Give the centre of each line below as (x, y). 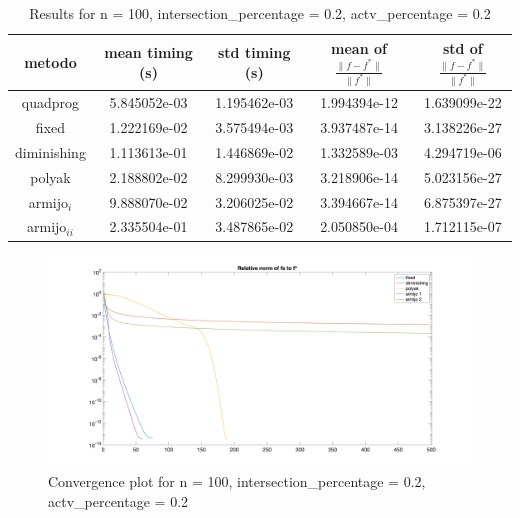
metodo (50, 61)
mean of (359, 47)
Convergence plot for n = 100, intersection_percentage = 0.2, (237, 481)
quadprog (50, 102)
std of (462, 47)
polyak (50, 176)
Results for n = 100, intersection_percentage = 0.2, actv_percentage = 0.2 (260, 13)
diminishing (50, 151)
